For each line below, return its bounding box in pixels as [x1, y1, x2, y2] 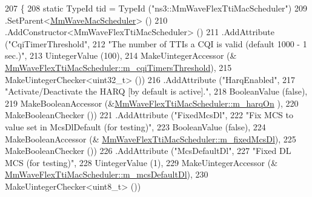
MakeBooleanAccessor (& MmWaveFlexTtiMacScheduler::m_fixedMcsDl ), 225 [5, 132, 296, 145]
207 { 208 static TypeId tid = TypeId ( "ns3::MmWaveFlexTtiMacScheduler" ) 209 [5, 2, 307, 14]
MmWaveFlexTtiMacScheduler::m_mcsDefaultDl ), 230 [5, 168, 208, 181]
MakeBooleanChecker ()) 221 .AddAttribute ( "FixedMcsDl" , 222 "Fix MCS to [5, 109, 293, 121]
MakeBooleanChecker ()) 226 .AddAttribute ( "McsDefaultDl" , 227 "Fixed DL [5, 144, 291, 157]
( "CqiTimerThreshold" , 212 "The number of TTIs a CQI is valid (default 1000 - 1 [5, 37, 307, 50]
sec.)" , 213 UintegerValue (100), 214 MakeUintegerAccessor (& [5, 49, 237, 62]
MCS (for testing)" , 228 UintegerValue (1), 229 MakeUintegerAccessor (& [5, 156, 278, 169]
